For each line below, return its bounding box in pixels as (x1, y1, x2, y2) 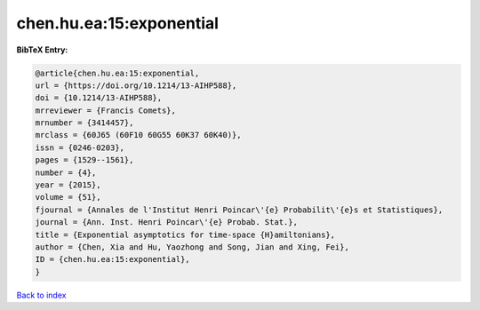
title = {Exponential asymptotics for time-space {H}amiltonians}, (35, 229, 336, 240)
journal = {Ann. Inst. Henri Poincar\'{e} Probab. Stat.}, (35, 218, 298, 227)
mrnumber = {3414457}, (35, 118, 134, 128)
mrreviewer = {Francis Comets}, (35, 105, 177, 115)
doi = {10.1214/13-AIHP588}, (35, 93, 163, 103)
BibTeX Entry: (16, 44, 68, 55)
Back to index (16, 290, 67, 300)
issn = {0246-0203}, (35, 142, 124, 153)
